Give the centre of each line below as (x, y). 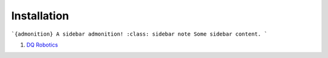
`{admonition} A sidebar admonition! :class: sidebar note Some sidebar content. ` (139, 34)
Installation (40, 16)
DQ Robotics (42, 45)
